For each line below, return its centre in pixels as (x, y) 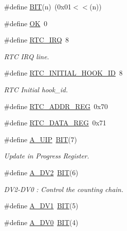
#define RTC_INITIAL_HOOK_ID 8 (63, 73)
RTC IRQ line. (27, 56)
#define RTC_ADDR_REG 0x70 (56, 106)
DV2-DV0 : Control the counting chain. (64, 189)
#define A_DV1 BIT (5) (41, 206)
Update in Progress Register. (47, 156)
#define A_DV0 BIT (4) (41, 222)
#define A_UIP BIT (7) (41, 139)
